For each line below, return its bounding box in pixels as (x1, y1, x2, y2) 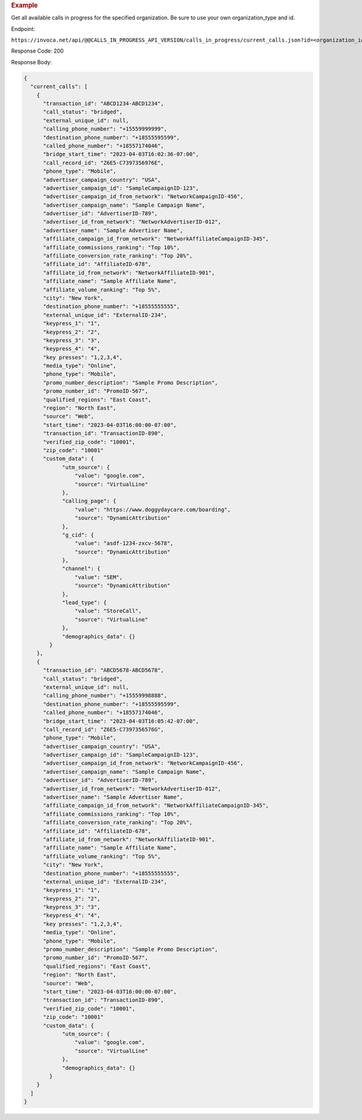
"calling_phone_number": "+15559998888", (43, 692, 167, 699)
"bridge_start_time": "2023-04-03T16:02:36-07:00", (43, 151, 199, 158)
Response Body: (11, 58, 52, 66)
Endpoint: (11, 25, 36, 33)
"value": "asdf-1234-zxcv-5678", (74, 540, 174, 547)
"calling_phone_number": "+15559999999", (43, 126, 167, 132)
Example (11, 1, 39, 9)
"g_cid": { (62, 531, 95, 538)
